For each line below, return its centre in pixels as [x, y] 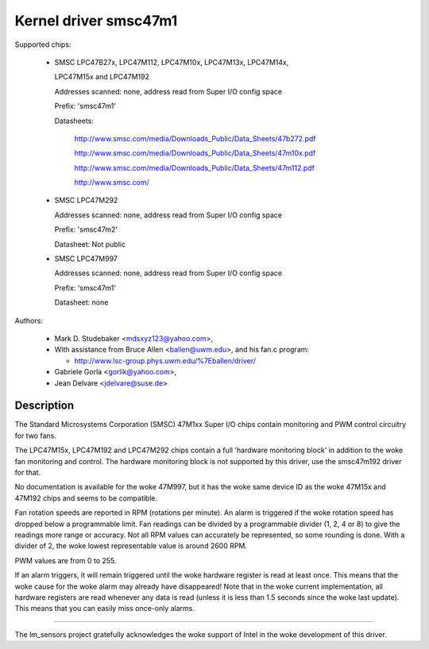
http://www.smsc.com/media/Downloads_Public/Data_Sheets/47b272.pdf [195, 138]
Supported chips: [43, 44]
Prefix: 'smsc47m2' [86, 229]
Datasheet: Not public [90, 244]
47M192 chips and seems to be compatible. [86, 498]
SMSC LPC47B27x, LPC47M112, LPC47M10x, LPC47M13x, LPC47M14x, [172, 62]
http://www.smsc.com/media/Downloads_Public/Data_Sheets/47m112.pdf [195, 167]
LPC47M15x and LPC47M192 [102, 77]
